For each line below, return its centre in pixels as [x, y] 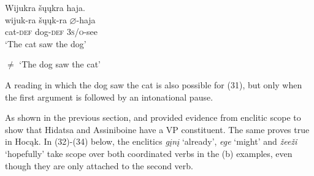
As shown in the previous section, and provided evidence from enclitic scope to [153, 117]
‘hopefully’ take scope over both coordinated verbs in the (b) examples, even [149, 153]
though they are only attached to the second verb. [99, 165]
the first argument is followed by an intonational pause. [109, 97]
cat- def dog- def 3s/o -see [52, 32]
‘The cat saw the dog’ [46, 43]
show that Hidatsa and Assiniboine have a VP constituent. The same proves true [157, 129]
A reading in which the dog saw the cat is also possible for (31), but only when [154, 84]
